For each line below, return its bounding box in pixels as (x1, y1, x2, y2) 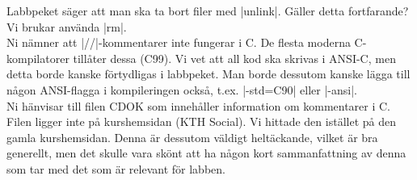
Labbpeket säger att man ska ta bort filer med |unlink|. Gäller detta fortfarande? (6, 2, 409, 19)
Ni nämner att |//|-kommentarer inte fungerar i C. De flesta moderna (6, 34, 351, 51)
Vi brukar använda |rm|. (6, 18, 127, 35)
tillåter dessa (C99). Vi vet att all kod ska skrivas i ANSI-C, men (73, 49, 396, 66)
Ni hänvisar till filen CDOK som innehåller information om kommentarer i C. (6, 97, 391, 114)
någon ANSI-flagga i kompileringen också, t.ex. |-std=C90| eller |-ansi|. (6, 81, 357, 98)
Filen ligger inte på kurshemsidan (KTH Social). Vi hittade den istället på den (6, 113, 396, 130)
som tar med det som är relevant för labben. (6, 160, 225, 177)
